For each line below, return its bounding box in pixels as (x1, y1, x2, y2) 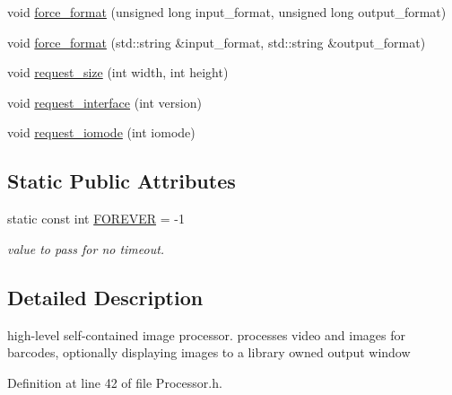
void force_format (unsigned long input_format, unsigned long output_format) (7, 3, 447, 21)
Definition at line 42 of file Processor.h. (7, 373, 222, 391)
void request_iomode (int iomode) (7, 123, 196, 142)
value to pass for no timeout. (7, 239, 165, 258)
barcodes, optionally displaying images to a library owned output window (7, 343, 411, 362)
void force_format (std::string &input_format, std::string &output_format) (7, 32, 426, 51)
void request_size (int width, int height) (7, 63, 229, 82)
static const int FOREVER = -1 (7, 209, 185, 228)
